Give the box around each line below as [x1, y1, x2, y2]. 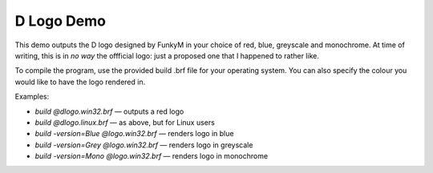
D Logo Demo [14, 12, 106, 30]
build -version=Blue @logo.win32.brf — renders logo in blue [34, 129, 234, 139]
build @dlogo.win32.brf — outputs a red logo [34, 107, 184, 116]
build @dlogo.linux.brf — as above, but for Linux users [34, 117, 216, 127]
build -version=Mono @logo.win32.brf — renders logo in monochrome [34, 151, 269, 161]
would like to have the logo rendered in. [14, 77, 146, 86]
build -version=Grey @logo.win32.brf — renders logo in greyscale [34, 140, 253, 150]
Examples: [14, 92, 50, 102]
